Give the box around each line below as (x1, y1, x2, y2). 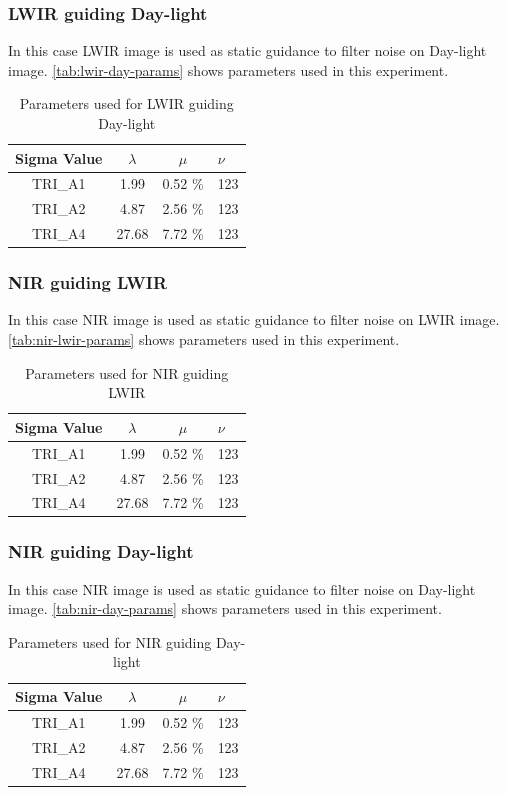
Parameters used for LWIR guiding (19, 93, 234, 114)
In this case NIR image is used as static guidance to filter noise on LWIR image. (8, 309, 500, 330)
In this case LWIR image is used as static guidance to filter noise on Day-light (8, 40, 487, 61)
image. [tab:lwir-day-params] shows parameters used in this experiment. (8, 59, 449, 80)
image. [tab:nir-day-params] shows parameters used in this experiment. (8, 598, 442, 619)
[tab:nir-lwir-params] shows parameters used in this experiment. (8, 329, 400, 350)
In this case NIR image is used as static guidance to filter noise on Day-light (8, 578, 476, 599)
